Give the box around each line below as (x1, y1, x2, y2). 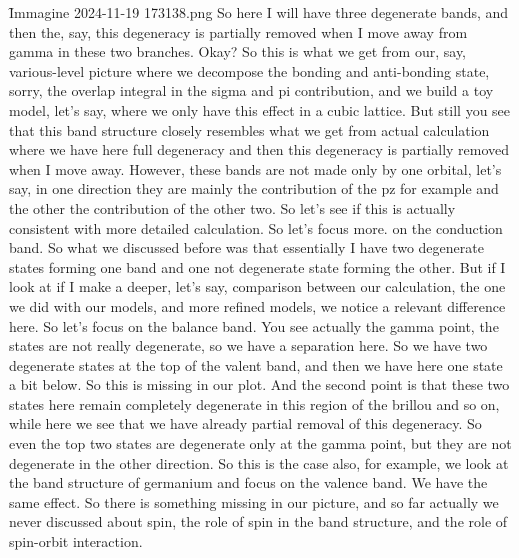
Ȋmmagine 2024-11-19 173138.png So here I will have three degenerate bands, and (9, 2, 509, 22)
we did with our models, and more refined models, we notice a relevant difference (9, 295, 506, 316)
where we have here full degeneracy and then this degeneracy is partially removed (9, 139, 510, 160)
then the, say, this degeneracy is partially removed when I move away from (9, 21, 468, 42)
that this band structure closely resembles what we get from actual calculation (9, 119, 490, 140)
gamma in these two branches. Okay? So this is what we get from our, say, (9, 41, 467, 62)
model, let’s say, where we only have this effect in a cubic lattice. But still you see (9, 99, 511, 120)
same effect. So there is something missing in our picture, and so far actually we (9, 491, 499, 512)
